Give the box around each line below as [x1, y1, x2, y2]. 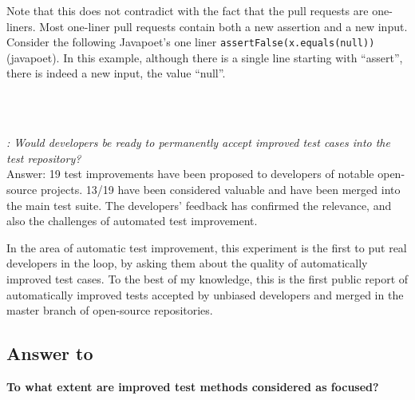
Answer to [6, 341, 93, 366]
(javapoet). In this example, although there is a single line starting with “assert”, [6, 49, 403, 65]
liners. [6, 18, 36, 34]
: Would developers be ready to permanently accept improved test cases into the [6, 134, 390, 151]
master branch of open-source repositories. [6, 302, 213, 319]
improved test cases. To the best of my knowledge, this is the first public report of [6, 270, 409, 287]
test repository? [6, 149, 81, 166]
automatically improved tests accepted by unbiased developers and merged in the [6, 286, 404, 303]
